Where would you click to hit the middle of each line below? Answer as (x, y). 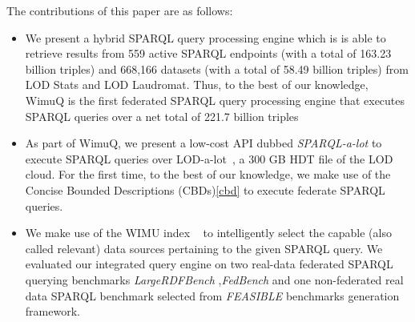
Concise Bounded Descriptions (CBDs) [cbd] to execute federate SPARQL (205, 189)
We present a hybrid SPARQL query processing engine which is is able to (205, 37)
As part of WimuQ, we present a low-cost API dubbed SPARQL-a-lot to (203, 143)
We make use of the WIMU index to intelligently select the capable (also (208, 233)
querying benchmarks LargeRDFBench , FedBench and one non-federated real (214, 279)
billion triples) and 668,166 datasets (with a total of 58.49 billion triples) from (217, 68)
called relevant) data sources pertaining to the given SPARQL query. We (204, 248)
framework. (52, 311)
